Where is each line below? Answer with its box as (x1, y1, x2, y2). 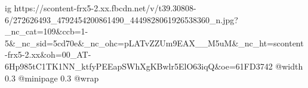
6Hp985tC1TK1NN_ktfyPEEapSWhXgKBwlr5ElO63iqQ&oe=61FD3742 (5, 59, 273, 72)
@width (275, 59, 303, 72)
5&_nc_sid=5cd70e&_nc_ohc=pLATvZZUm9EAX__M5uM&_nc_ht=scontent (5, 36, 304, 49)
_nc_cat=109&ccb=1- (5, 25, 88, 37)
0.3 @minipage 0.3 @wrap (5, 71, 99, 84)
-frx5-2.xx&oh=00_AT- (5, 48, 91, 61)
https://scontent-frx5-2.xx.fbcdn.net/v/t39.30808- (14, 2, 196, 14)
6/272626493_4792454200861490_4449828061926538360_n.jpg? (5, 13, 238, 26)
